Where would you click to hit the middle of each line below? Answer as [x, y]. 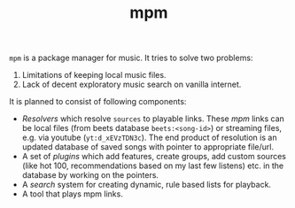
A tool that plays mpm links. [73, 194]
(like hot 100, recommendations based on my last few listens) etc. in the [153, 166]
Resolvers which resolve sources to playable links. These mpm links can [153, 119]
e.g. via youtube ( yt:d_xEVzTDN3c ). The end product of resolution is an [149, 138]
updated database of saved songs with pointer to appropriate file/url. [148, 147]
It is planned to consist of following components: [98, 102]
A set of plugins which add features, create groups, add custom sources [154, 157]
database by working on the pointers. [90, 175]
